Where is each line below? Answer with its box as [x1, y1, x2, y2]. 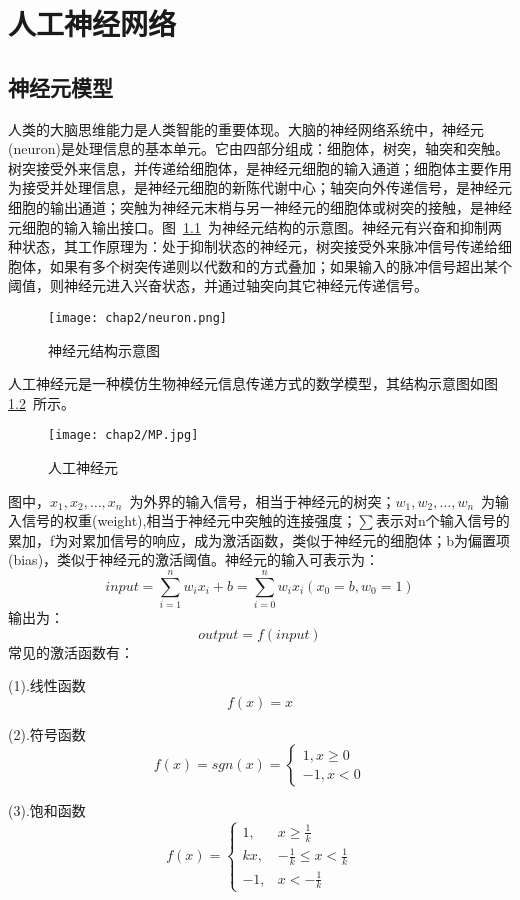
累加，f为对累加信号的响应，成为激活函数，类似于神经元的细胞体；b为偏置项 [8, 529, 511, 550]
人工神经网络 [8, 3, 177, 44]
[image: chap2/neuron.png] [48, 310, 227, 325]
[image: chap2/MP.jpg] [48, 428, 199, 443]
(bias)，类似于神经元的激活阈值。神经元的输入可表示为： [8, 549, 380, 570]
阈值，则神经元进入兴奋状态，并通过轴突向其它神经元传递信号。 [8, 275, 428, 296]
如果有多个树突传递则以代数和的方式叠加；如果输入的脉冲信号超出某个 [49, 255, 512, 276]
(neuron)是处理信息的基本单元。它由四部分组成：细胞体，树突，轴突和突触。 [8, 138, 509, 159]
